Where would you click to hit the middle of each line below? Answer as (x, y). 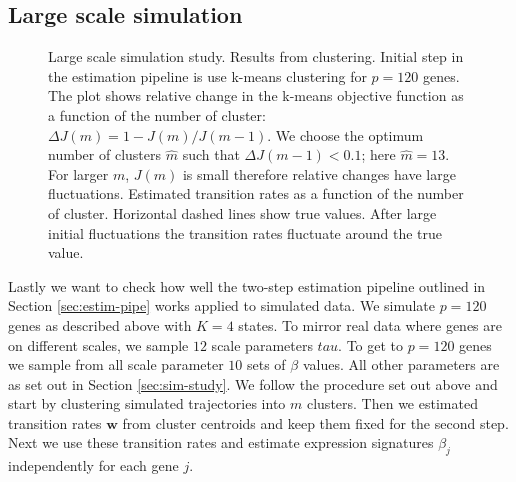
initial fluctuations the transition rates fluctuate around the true (245, 232)
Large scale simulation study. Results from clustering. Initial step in (256, 56)
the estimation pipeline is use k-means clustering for (207, 75)
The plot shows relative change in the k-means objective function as (256, 95)
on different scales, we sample (98, 344)
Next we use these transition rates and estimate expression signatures (221, 442)
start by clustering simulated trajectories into (147, 403)
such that (211, 154)
